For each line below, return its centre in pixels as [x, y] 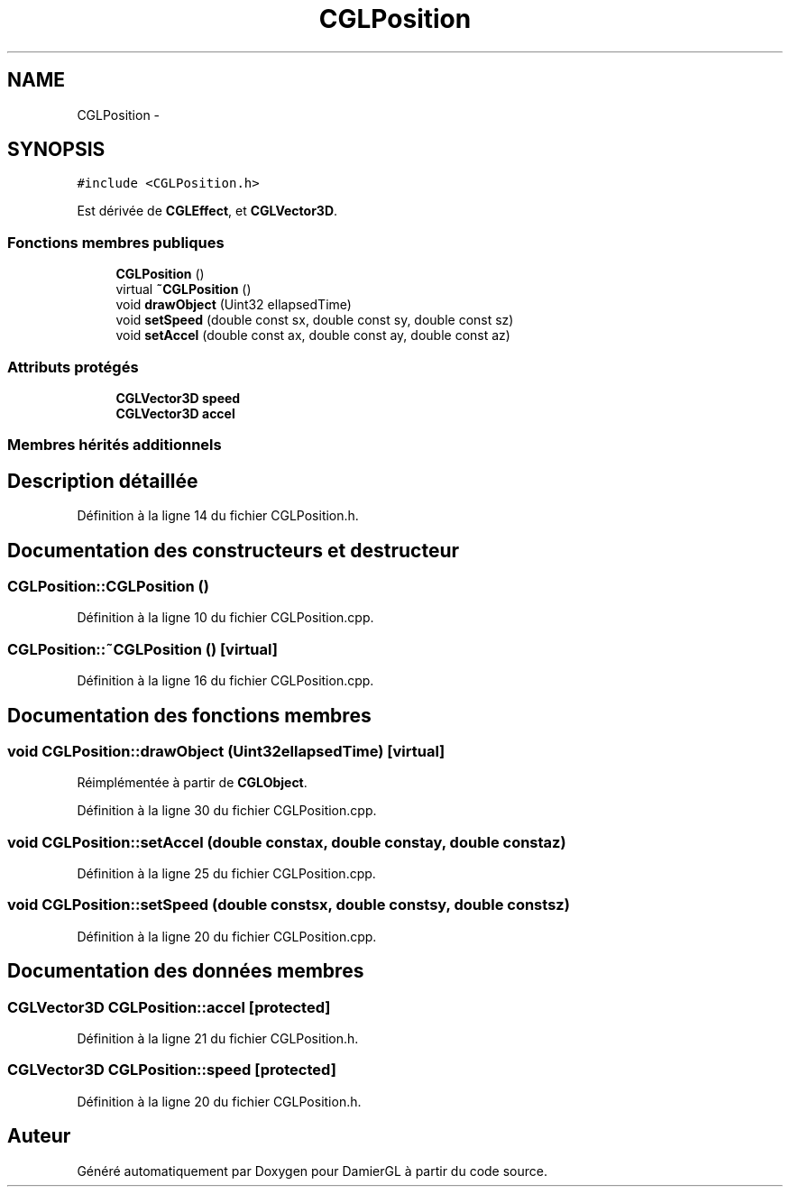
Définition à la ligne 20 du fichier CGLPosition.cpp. [227, 936]
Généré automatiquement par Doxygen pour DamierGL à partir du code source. [312, 1171]
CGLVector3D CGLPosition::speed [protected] [172, 1070]
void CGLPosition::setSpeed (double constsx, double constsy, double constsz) [289, 905]
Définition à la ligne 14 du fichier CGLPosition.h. [218, 516]
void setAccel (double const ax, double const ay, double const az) [313, 335]
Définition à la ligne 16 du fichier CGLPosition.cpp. [225, 681]
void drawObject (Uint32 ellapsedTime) [234, 305]
